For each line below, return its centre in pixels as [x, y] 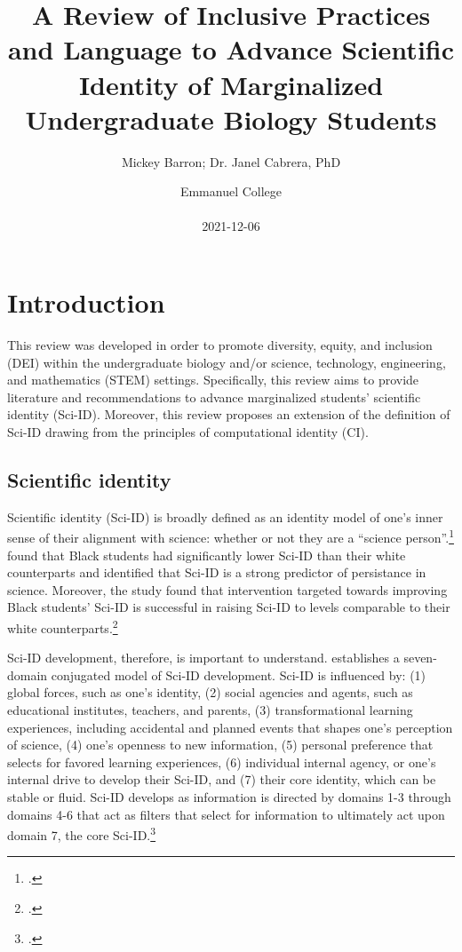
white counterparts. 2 [63, 626]
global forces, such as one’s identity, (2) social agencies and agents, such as [210, 692]
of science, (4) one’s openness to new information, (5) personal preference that [220, 745]
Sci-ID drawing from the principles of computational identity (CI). [188, 431]
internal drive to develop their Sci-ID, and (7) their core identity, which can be [222, 779]
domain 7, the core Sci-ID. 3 [82, 833]
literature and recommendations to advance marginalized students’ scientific [214, 397]
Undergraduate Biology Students [231, 119]
